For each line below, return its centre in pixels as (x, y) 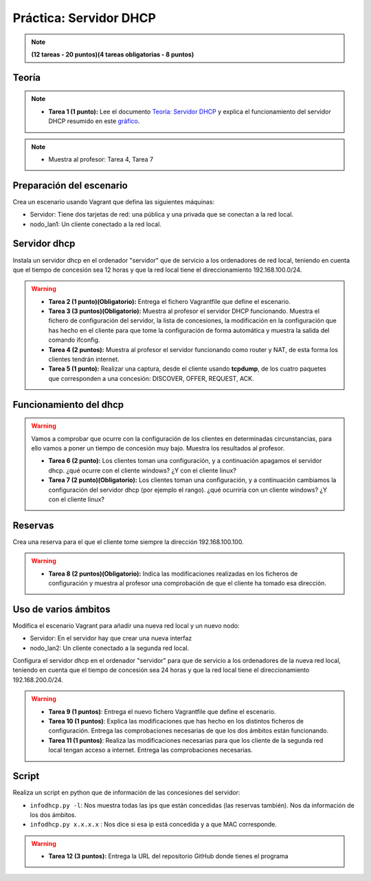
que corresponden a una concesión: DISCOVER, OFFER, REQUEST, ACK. (151, 378)
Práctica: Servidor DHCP (84, 18)
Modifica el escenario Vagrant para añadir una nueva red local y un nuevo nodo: (126, 625)
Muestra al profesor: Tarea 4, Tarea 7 (101, 159)
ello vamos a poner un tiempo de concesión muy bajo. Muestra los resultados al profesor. (158, 448)
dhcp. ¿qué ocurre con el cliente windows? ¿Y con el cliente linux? (142, 470)
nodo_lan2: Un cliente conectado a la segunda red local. (110, 648)
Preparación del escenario (70, 185)
